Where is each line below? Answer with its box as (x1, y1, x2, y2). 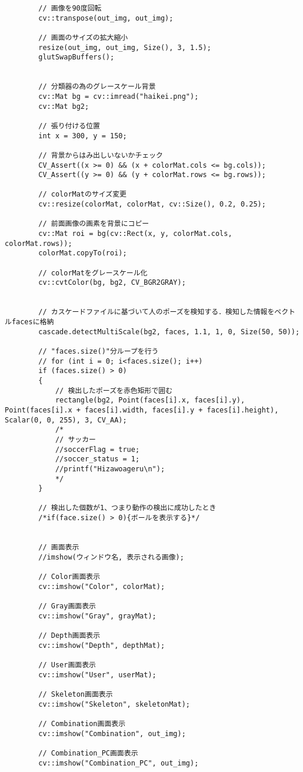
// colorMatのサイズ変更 (38, 190, 127, 199)
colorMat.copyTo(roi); (38, 249, 127, 258)
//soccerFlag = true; (55, 445, 140, 454)
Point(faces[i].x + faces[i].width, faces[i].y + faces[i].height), (5, 405, 279, 414)
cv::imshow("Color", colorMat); (38, 582, 165, 591)
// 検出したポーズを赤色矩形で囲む (55, 386, 173, 395)
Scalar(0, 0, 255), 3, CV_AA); (5, 415, 127, 424)
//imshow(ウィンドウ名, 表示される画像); (38, 553, 184, 561)
